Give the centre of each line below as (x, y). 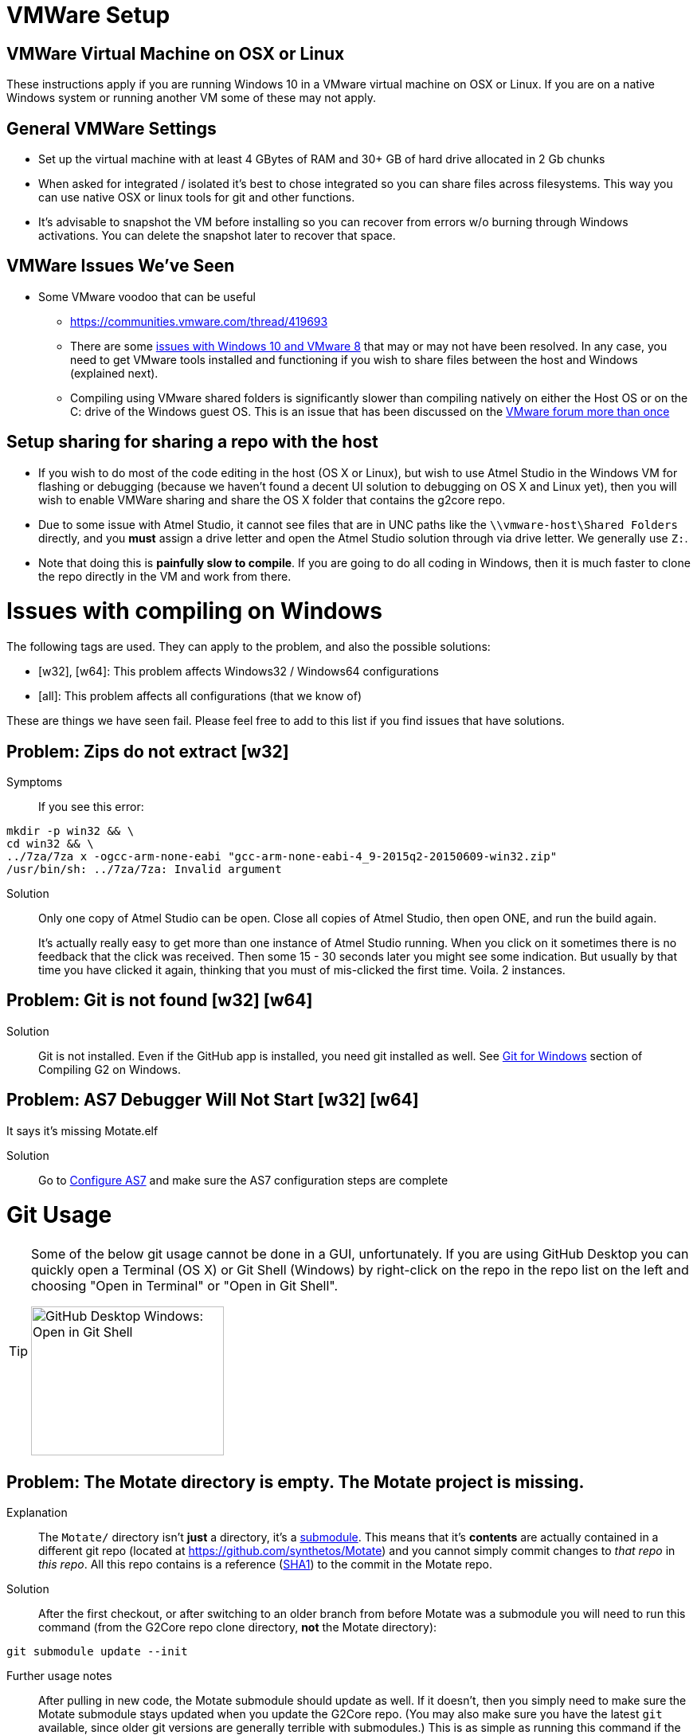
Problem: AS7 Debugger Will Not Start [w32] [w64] (213, 1100)
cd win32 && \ (50, 844)
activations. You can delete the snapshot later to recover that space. (217, 236)
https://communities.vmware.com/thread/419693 (199, 321)
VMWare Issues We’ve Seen (121, 266)
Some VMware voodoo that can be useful (147, 296)
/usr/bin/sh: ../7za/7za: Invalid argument (144, 869)
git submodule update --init (97, 1652)
